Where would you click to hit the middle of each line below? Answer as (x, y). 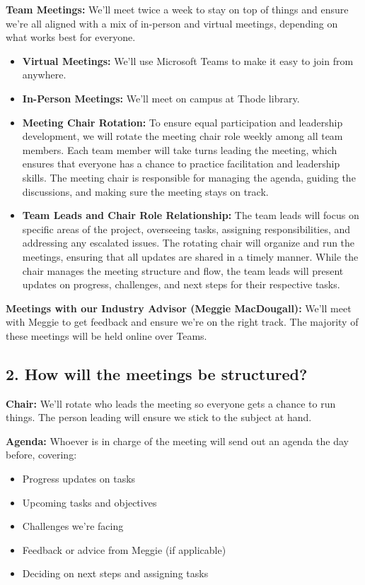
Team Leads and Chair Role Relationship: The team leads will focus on (191, 215)
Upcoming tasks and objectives (89, 502)
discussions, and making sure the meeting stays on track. (145, 191)
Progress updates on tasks (79, 479)
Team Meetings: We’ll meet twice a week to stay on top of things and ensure (177, 9)
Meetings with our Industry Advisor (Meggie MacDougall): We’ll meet (179, 308)
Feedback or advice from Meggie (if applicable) (124, 549)
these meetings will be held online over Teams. (106, 335)
